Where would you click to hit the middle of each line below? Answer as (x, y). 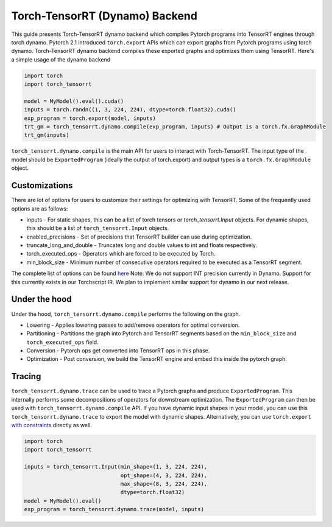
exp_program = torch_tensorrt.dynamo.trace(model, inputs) (114, 509)
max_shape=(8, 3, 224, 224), (164, 483)
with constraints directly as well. (52, 425)
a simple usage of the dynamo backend (61, 59)
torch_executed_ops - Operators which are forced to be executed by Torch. (121, 254)
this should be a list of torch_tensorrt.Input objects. (98, 228)
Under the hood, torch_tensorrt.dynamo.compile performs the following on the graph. (126, 314)
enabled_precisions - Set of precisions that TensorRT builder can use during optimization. (139, 237)
